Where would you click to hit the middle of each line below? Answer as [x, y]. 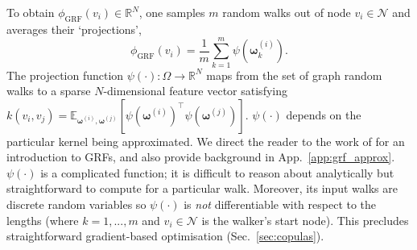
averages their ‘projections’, [74, 29]
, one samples [172, 12]
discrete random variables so [76, 204]
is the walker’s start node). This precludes [305, 220]
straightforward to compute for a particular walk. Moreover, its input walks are [202, 188]
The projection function [65, 75]
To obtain [31, 12]
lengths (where [43, 220]
